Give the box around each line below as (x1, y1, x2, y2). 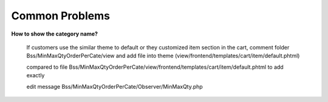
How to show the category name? (11, 30, 98, 37)
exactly (26, 72, 45, 79)
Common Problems (11, 9, 111, 22)
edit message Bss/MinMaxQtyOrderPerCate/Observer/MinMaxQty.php (26, 83, 203, 90)
